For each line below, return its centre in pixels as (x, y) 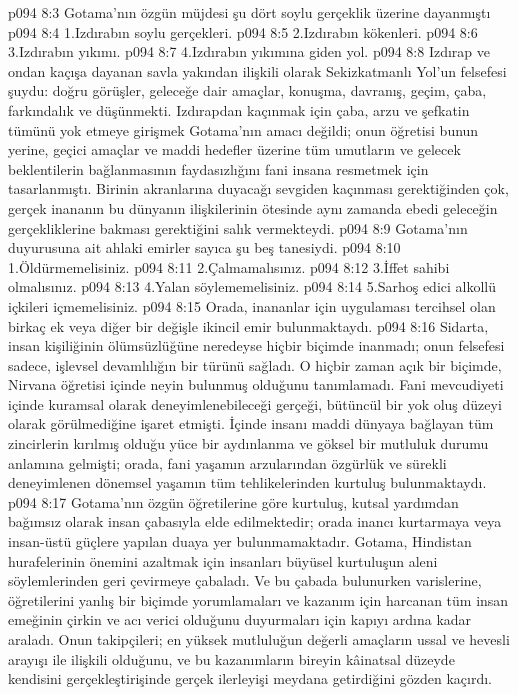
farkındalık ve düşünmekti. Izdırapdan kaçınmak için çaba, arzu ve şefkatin (239, 109)
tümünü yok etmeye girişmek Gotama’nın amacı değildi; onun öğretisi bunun (243, 129)
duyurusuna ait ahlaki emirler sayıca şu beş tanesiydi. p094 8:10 (204, 247)
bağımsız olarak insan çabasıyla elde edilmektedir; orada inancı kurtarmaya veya (255, 521)
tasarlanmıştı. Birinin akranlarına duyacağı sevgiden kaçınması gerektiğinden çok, (258, 188)
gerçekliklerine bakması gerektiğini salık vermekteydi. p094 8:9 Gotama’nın (238, 227)
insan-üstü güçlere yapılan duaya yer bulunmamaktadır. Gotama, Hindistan (240, 541)
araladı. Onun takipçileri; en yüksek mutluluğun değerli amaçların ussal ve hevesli (259, 639)
